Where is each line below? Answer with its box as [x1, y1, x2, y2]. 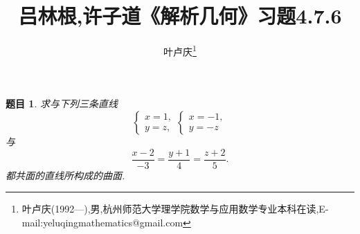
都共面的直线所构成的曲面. [6, 168, 125, 182]
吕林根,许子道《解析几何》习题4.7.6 [18, 1, 342, 30]
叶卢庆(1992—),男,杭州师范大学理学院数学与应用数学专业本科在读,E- [21, 201, 329, 216]
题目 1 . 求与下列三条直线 [6, 96, 118, 111]
